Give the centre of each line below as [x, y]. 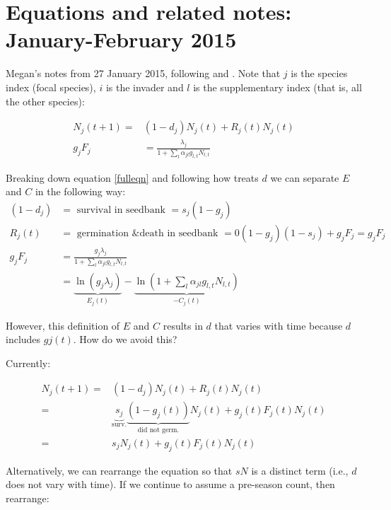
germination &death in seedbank [147, 233]
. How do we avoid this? [125, 339]
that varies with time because [279, 325]
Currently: [28, 363]
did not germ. [158, 430]
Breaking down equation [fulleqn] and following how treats [132, 177]
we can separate [305, 177]
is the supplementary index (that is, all [278, 87]
